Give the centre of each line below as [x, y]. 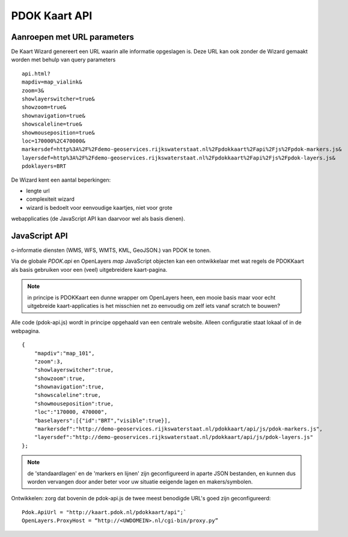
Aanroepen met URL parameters [73, 37]
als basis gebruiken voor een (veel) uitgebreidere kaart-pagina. [89, 269]
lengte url [38, 191]
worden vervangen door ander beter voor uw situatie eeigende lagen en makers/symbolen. [140, 482]
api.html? [36, 73]
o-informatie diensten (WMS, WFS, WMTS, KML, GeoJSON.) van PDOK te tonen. [111, 250]
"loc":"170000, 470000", [71, 412]
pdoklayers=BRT [44, 166]
